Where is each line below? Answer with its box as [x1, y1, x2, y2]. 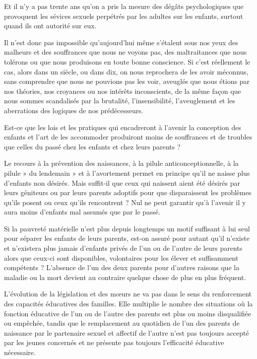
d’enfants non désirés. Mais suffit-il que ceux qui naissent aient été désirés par [4, 177, 240, 188]
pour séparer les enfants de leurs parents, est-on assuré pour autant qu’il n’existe [4, 233, 250, 243]
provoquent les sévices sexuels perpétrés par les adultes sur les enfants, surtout [4, 10, 243, 21]
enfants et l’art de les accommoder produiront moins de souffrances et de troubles [4, 132, 252, 142]
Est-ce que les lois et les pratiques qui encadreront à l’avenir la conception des [4, 122, 241, 132]
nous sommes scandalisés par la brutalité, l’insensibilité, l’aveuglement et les [4, 95, 235, 106]
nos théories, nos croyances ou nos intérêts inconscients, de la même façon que [4, 85, 241, 96]
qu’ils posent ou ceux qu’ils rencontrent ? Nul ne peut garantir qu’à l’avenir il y [4, 197, 246, 207]
